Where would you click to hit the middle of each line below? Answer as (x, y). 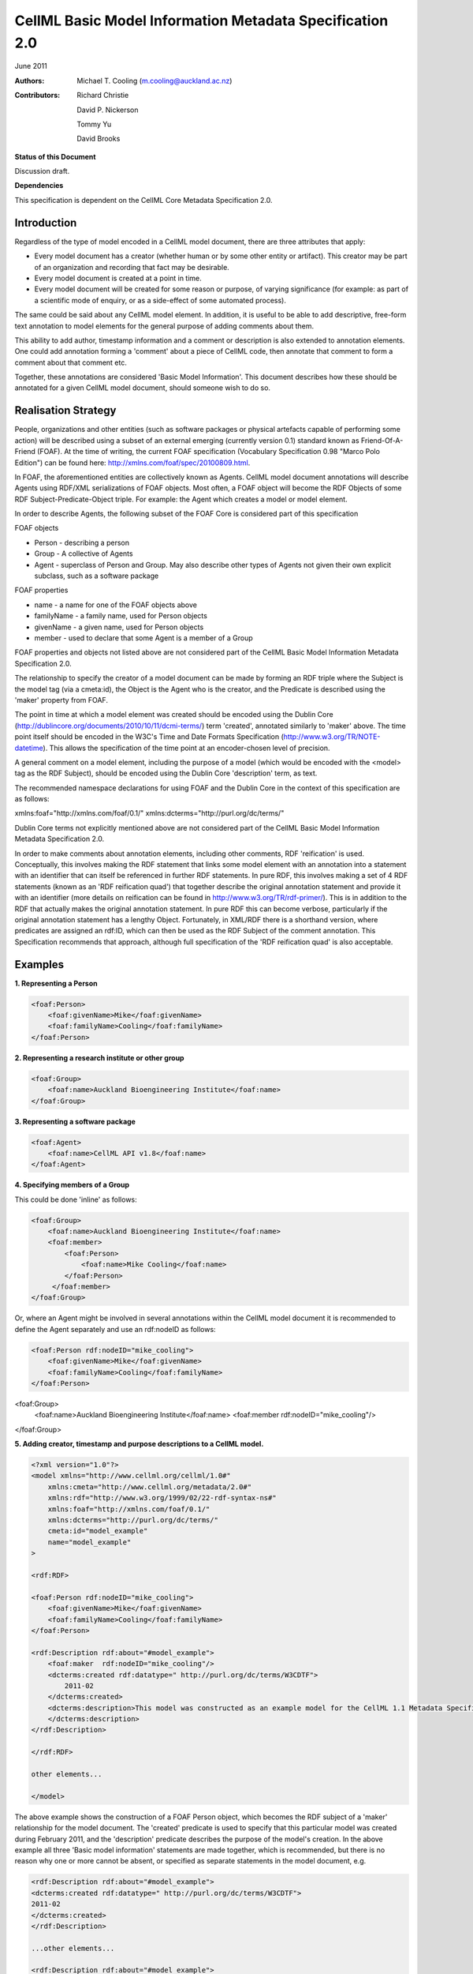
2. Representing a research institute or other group (99, 1057)
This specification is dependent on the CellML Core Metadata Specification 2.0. (143, 200)
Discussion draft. (42, 171)
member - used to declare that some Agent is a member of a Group (144, 638)
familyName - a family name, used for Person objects (121, 616)
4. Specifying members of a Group (72, 1185)
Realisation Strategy (65, 411)
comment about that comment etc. (71, 362)
